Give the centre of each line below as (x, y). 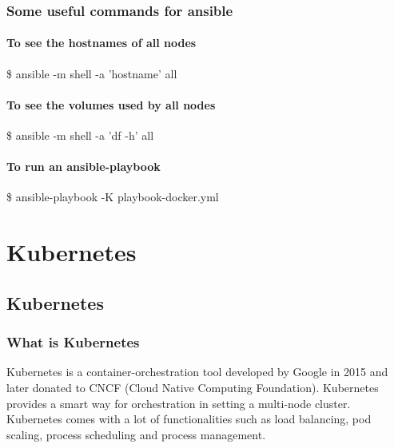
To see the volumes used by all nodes (111, 104)
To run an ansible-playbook (84, 167)
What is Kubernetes (73, 342)
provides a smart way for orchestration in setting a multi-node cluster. (179, 403)
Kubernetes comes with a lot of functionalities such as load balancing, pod (189, 419)
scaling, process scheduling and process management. (136, 434)
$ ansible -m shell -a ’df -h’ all (80, 135)
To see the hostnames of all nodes (101, 43)
